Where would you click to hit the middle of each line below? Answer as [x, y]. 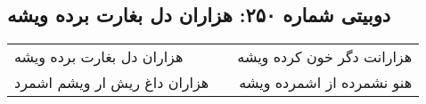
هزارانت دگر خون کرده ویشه [325, 57]
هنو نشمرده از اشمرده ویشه [326, 83]
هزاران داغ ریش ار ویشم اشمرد [112, 83]
